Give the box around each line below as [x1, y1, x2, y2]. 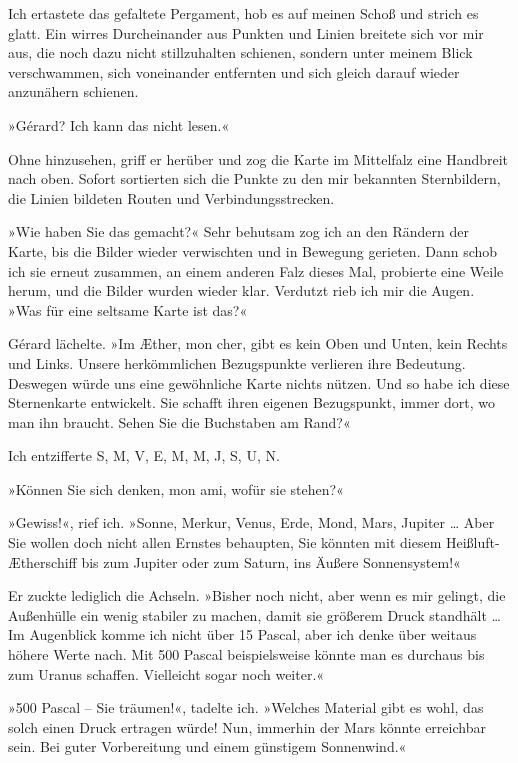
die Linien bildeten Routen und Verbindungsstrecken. [8, 187, 335, 208]
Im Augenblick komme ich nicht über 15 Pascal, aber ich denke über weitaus [8, 624, 477, 645]
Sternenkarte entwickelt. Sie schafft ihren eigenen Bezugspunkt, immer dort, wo [8, 392, 496, 413]
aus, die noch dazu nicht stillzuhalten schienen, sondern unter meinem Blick [8, 42, 473, 63]
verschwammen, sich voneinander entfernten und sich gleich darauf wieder [8, 61, 460, 82]
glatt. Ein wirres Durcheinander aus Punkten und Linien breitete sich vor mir [8, 22, 484, 43]
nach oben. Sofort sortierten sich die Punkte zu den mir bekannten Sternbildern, [8, 168, 501, 189]
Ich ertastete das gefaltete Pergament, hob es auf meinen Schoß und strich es [8, 3, 479, 23]
